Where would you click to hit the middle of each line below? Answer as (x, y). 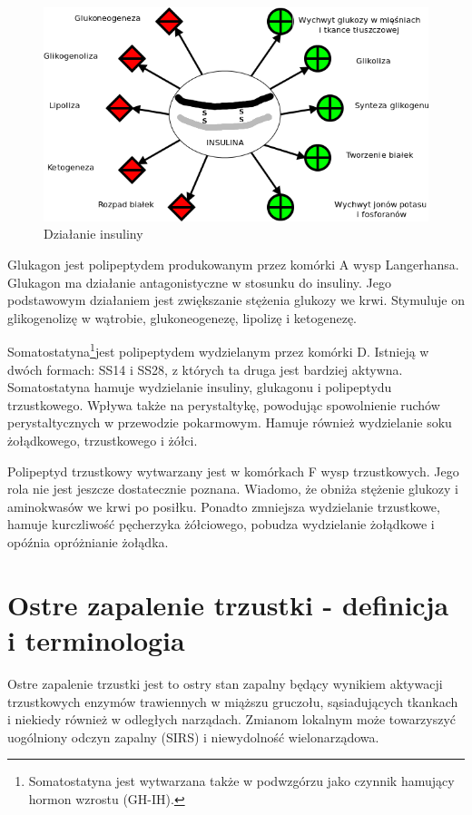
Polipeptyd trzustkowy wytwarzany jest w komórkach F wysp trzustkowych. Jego (233, 471)
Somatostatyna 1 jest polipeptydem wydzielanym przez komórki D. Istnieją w (218, 350)
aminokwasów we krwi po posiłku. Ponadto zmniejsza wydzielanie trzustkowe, (224, 506)
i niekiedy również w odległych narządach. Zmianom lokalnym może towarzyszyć (232, 719)
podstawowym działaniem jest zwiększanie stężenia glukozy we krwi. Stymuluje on (236, 300)
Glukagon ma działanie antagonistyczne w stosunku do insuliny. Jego (199, 282)
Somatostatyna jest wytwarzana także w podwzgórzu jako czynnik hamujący (241, 781)
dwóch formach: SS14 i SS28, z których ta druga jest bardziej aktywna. (205, 369)
